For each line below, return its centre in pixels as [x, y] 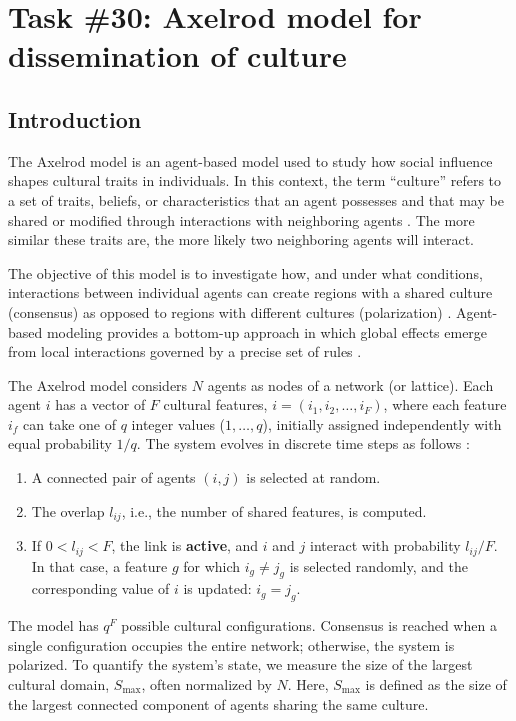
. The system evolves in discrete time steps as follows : [303, 443]
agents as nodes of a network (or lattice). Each [350, 384]
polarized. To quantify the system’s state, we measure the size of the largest [240, 664]
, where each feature [445, 404]
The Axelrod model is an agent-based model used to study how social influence [250, 160]
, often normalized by [206, 683]
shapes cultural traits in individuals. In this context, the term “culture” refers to [255, 180]
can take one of [70, 423]
